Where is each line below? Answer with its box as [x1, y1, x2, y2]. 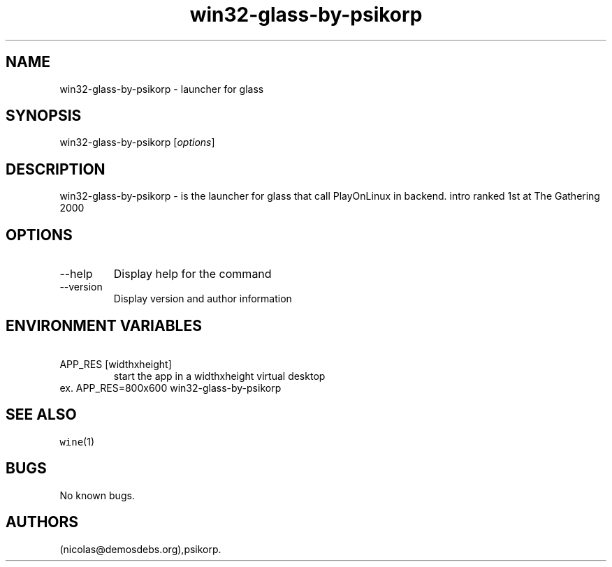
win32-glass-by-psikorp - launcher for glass [59, 82, 264, 95]
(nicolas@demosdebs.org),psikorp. [59, 543, 221, 555]
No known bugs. [59, 489, 135, 501]
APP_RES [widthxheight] [59, 358, 172, 370]
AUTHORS [6, 513, 79, 531]
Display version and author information [113, 293, 292, 305]
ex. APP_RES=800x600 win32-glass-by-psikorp [59, 381, 282, 394]
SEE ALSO [6, 406, 77, 424]
